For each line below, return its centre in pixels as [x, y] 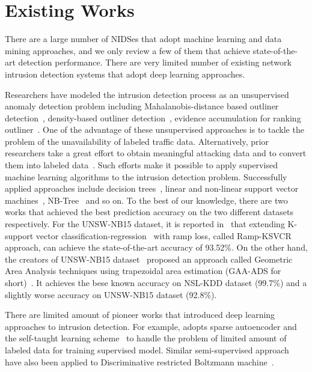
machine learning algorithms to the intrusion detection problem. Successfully [146, 176]
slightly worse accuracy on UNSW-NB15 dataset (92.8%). [111, 294]
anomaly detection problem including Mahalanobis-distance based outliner [142, 106]
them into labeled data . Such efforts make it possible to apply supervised [141, 165]
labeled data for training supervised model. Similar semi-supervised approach [147, 349]
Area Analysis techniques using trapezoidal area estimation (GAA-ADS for [143, 271]
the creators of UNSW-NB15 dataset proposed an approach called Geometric [149, 259]
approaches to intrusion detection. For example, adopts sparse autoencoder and [151, 326]
